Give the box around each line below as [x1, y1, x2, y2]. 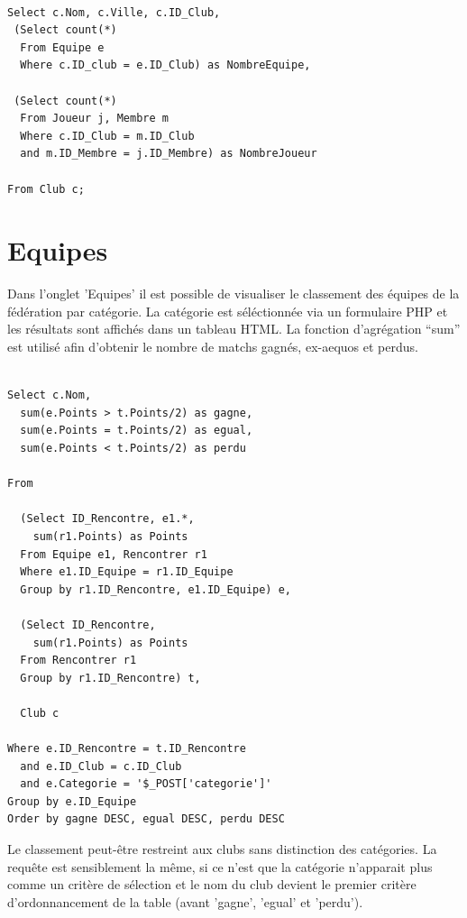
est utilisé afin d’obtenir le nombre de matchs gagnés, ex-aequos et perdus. [7, 337, 418, 356]
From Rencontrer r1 [20, 654, 137, 667]
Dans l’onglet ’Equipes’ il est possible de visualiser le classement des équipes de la [7, 284, 460, 303]
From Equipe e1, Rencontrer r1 [20, 547, 207, 561]
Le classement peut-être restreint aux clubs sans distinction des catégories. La [7, 840, 437, 858]
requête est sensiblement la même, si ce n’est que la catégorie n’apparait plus [7, 857, 433, 876]
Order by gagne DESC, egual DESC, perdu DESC [7, 812, 285, 826]
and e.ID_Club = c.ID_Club [20, 759, 182, 773]
